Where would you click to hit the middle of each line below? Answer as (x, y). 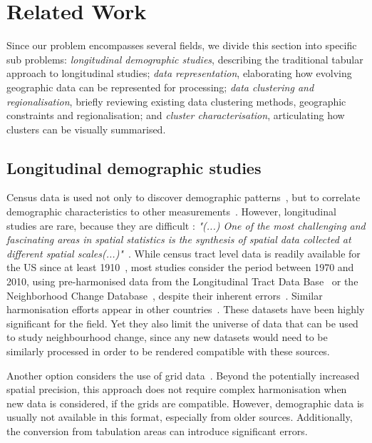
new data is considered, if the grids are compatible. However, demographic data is (185, 403)
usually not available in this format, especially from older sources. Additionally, (180, 417)
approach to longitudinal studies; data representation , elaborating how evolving (179, 73)
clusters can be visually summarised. (86, 129)
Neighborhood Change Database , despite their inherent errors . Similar (165, 295)
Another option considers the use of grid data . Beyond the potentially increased (183, 375)
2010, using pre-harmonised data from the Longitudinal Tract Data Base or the (182, 281)
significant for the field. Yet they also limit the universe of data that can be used (182, 323)
